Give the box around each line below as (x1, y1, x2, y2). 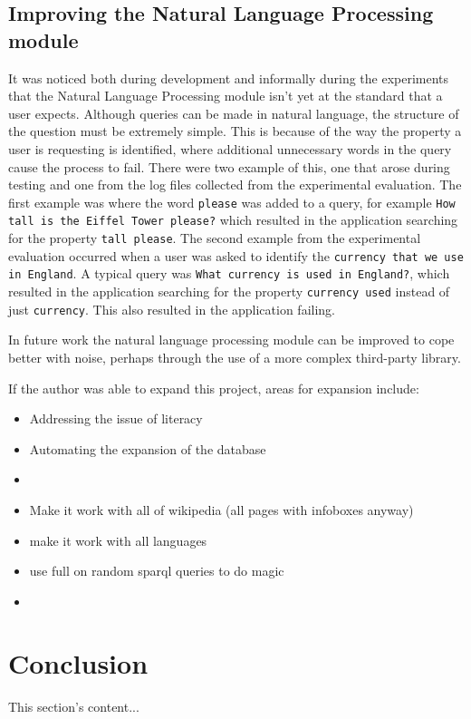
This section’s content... (8, 697, 139, 716)
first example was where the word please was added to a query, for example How (8, 192, 456, 211)
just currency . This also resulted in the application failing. (8, 299, 336, 318)
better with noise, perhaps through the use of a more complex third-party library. (8, 347, 461, 366)
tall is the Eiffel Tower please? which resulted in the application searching (8, 210, 458, 229)
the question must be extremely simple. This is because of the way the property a (8, 121, 462, 141)
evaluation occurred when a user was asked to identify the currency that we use (8, 246, 464, 265)
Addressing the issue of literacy (29, 409, 203, 428)
